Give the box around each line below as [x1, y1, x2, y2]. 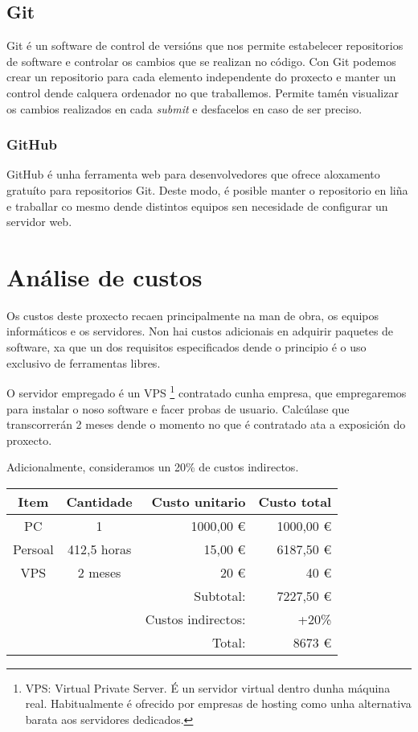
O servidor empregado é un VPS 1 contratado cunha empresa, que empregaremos [6, 382, 407, 401]
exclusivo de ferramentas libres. [6, 354, 161, 371]
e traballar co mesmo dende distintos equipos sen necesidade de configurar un [6, 197, 388, 214]
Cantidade [66, 491, 133, 511]
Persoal [13, 539, 54, 558]
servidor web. [6, 213, 72, 230]
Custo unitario [151, 491, 246, 511]
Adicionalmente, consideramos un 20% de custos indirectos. [6, 459, 299, 475]
